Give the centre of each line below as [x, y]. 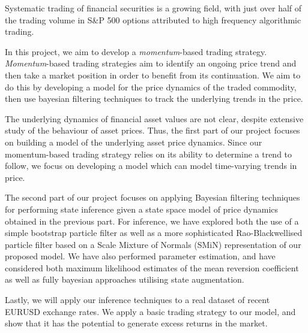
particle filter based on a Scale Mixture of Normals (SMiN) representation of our [153, 244]
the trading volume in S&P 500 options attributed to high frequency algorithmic [153, 19]
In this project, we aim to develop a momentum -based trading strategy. [136, 51]
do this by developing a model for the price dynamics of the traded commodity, [151, 87]
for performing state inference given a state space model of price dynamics [142, 209]
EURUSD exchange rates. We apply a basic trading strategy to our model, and [150, 311]
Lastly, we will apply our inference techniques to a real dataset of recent [137, 300]
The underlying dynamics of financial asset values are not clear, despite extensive [154, 118]
